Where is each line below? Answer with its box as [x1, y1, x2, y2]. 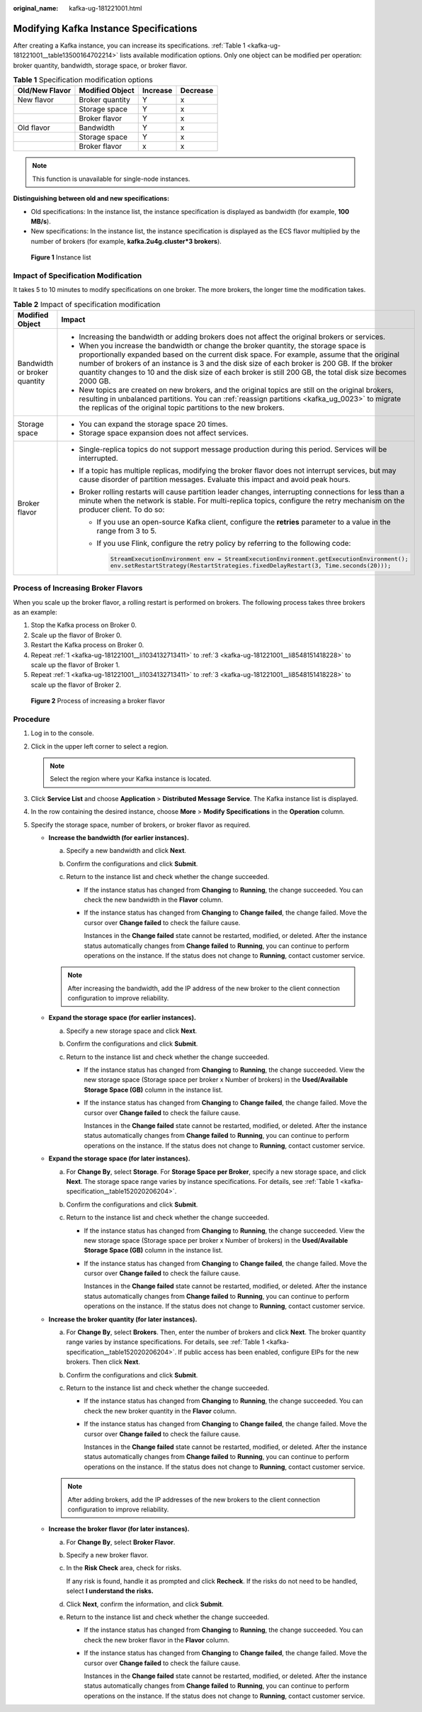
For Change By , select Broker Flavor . [66, 1538, 176, 1546]
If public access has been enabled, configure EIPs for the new [178, 1348, 359, 1356]
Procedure [13, 714, 50, 724]
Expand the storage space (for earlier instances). [48, 1014, 196, 1022]
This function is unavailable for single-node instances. [32, 174, 190, 183]
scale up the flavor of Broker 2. [30, 681, 122, 689]
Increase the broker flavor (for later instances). [48, 1525, 190, 1533]
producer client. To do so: [79, 505, 165, 515]
